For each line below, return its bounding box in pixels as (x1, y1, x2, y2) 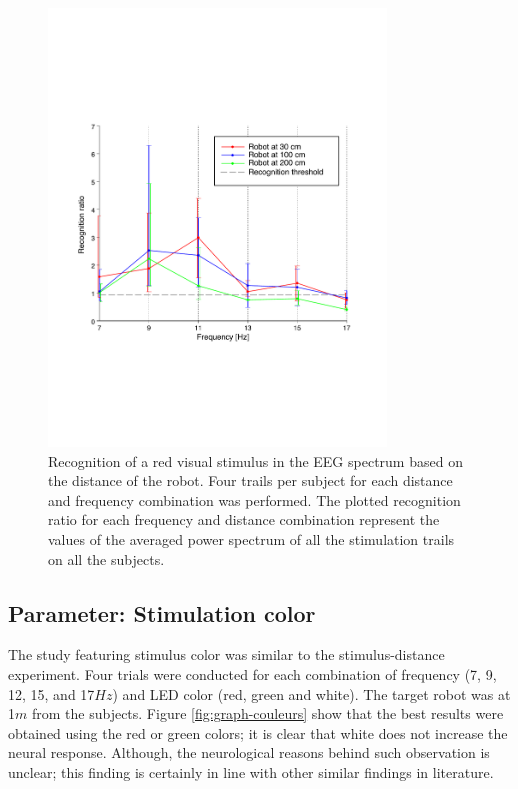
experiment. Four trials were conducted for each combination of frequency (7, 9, (8, 664, 497, 685)
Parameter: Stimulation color (8, 597, 316, 628)
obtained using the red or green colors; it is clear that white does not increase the (8, 722, 508, 743)
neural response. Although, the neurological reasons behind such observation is (8, 742, 490, 763)
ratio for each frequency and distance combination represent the (48, 509, 440, 530)
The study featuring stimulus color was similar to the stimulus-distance (8, 644, 445, 665)
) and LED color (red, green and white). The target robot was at (112, 683, 511, 704)
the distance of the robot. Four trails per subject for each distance (48, 470, 453, 491)
